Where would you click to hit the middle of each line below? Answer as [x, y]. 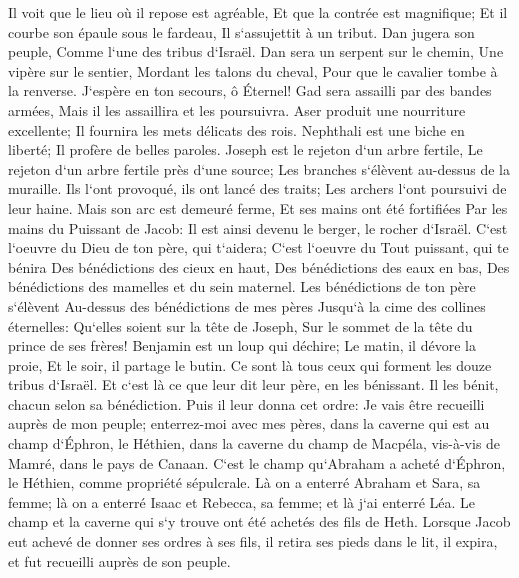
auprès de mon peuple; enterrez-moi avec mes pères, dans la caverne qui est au [249, 423]
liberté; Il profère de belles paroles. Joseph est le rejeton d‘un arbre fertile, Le [245, 149]
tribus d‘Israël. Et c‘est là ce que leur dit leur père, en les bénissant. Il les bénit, [253, 384]
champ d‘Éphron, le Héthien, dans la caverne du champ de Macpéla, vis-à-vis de [254, 443]
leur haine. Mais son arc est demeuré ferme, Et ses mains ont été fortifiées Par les [258, 207]
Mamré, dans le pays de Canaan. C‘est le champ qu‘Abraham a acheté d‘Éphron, [257, 462]
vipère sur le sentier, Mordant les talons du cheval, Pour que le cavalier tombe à [253, 70]
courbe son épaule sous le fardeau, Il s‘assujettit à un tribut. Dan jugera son [241, 31]
